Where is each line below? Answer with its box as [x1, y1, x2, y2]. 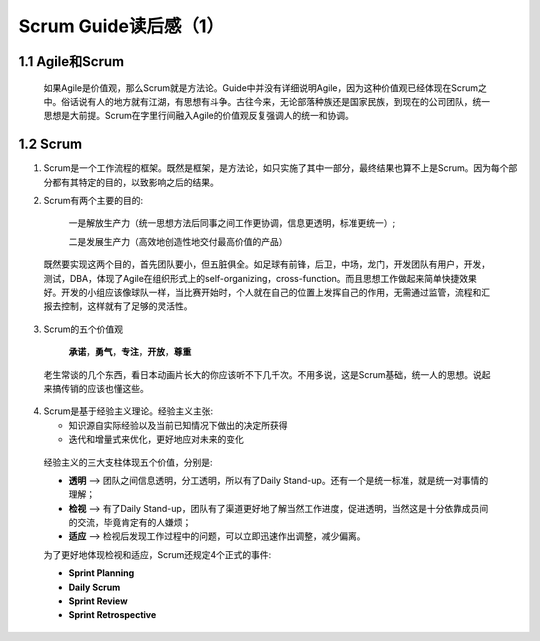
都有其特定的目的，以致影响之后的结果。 [51, 176, 219, 188]
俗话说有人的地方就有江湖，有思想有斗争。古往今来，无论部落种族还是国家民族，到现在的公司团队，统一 [60, 95, 490, 107]
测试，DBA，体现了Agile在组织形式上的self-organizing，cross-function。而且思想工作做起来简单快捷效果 [43, 272, 477, 284]
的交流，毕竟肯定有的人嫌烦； [68, 516, 192, 529]
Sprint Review [68, 595, 129, 607]
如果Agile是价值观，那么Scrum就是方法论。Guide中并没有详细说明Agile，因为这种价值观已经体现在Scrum [43, 81, 479, 94]
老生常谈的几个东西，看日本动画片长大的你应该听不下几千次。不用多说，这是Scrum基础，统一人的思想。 [43, 368, 474, 380]
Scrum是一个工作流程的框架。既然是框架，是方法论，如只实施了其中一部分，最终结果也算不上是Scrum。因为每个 [43, 162, 509, 174]
